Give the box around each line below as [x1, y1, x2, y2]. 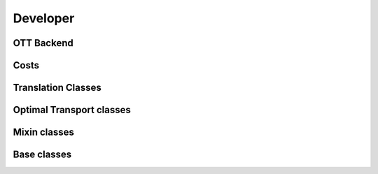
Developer [13, 10, 75, 26]
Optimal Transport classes [13, 104, 131, 116]
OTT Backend [13, 37, 73, 49]
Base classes [13, 149, 72, 161]
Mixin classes [13, 126, 75, 138]
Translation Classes [13, 82, 101, 94]
